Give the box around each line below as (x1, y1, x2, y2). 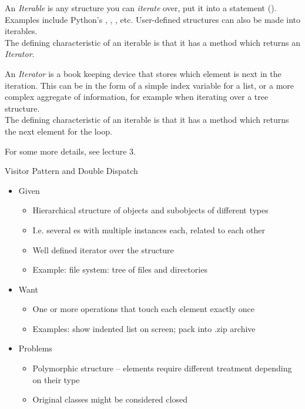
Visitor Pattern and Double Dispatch (5, 165, 138, 177)
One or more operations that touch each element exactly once (32, 303, 254, 315)
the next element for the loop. (5, 125, 112, 137)
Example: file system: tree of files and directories (32, 263, 207, 276)
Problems (18, 342, 52, 354)
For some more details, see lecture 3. (5, 145, 136, 157)
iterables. (5, 25, 38, 37)
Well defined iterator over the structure (32, 243, 174, 256)
